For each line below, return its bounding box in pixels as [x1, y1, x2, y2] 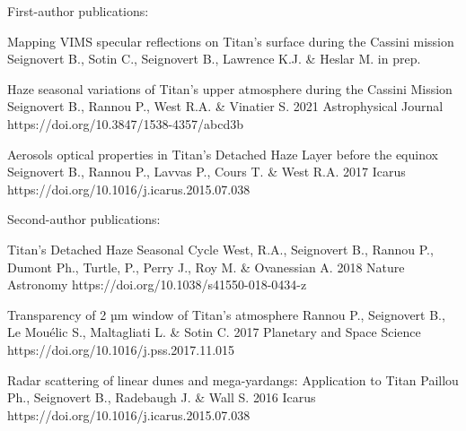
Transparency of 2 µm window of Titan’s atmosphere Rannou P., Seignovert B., [7, 305, 445, 323]
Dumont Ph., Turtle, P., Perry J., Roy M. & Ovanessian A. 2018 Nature [7, 257, 405, 276]
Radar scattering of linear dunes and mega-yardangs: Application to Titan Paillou [7, 370, 459, 389]
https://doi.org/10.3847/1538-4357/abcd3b [7, 114, 244, 133]
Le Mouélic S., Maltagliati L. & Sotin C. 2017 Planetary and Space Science [7, 323, 421, 341]
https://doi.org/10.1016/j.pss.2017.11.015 [7, 340, 235, 358]
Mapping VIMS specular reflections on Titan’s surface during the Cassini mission [7, 31, 454, 50]
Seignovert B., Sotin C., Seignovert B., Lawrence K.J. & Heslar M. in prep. [7, 49, 421, 68]
